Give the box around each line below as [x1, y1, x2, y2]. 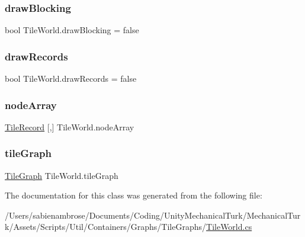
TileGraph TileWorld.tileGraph [5, 169, 118, 181]
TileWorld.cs [206, 220, 252, 233]
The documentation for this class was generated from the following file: [5, 189, 262, 201]
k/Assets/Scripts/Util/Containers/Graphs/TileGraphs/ [5, 220, 207, 233]
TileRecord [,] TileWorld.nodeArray [5, 120, 134, 133]
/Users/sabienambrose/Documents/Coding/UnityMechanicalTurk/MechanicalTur [5, 209, 301, 221]
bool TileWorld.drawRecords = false [5, 72, 137, 85]
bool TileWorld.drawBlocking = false [5, 24, 139, 36]
